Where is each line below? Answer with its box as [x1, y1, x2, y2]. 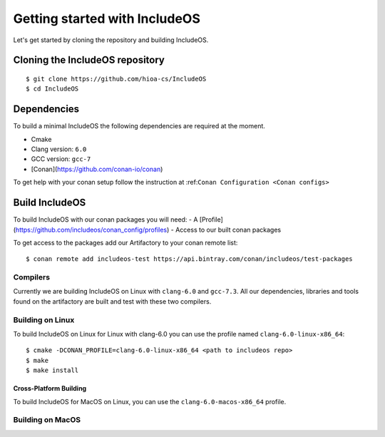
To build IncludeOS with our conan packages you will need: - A [13, 215, 198, 224]
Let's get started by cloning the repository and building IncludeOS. [13, 36, 209, 44]
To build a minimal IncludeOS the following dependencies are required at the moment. [13, 122, 265, 130]
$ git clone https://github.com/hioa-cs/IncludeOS [26, 75, 207, 83]
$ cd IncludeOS [26, 85, 79, 93]
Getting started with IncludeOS [13, 11, 201, 26]
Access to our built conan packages [175, 225, 282, 234]
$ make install [26, 366, 79, 374]
